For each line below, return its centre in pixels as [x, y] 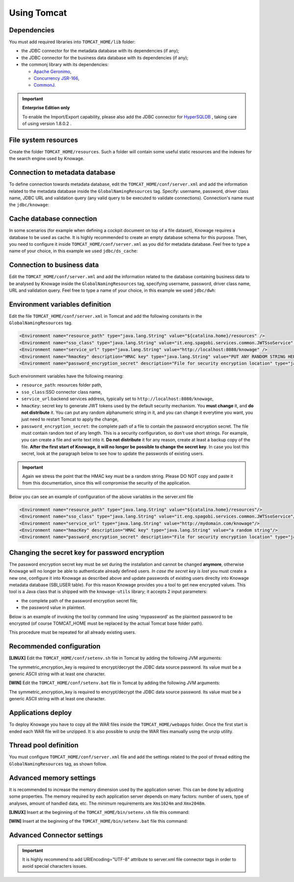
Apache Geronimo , [53, 72]
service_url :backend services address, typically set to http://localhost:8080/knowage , [118, 399]
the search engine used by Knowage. [47, 159]
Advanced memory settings [52, 778]
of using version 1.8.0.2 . [47, 123]
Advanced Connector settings [56, 835]
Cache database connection [53, 219]
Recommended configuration [55, 646]
